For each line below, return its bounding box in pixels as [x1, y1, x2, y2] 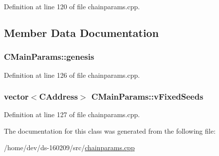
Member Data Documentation [4, 25, 159, 40]
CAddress [39, 90, 78, 103]
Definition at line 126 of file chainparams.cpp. [4, 69, 140, 80]
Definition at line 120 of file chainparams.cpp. [4, 1, 140, 11]
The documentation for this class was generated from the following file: [4, 126, 216, 136]
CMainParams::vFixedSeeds [91, 90, 203, 103]
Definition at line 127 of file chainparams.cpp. [4, 109, 140, 120]
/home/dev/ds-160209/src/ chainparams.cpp [4, 142, 135, 152]
